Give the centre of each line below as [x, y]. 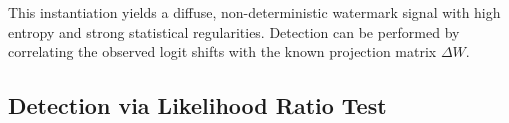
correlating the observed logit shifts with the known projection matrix [222, 51]
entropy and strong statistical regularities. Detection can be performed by [234, 31]
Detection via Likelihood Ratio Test [197, 105]
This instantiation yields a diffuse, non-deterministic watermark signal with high [254, 12]
